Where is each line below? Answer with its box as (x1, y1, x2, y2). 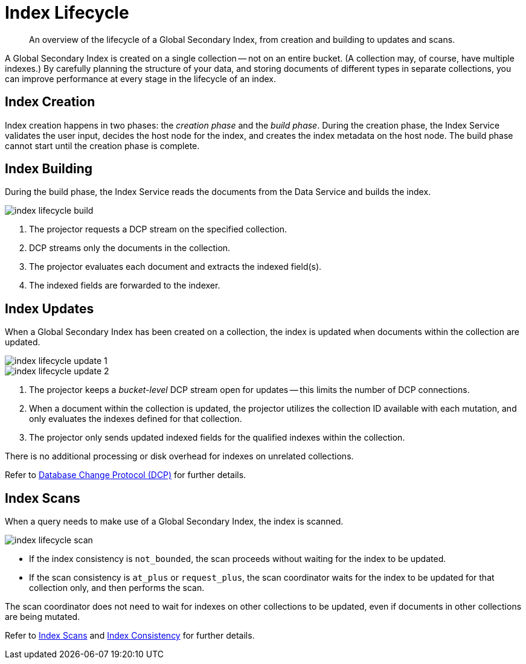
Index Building (5, 161, 93, 177)
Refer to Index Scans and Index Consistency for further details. (5, 630, 255, 641)
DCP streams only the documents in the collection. (29, 243, 231, 254)
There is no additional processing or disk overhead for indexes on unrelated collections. (5, 451, 354, 462)
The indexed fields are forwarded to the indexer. (29, 280, 220, 291)
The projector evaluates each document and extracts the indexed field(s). (29, 261, 322, 272)
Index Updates (5, 301, 94, 316)
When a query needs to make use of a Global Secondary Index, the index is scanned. (5, 516, 344, 527)
